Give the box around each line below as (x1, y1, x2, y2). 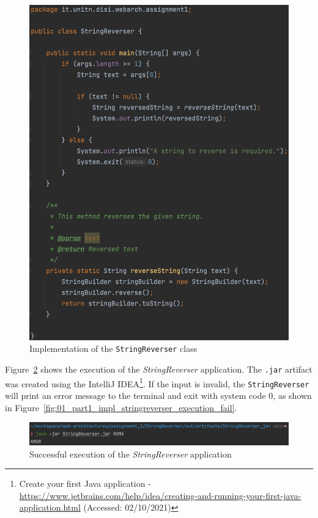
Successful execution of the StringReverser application (29, 447, 232, 460)
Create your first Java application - (19, 477, 151, 490)
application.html (19, 501, 81, 514)
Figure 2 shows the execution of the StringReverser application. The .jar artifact (5, 363, 312, 376)
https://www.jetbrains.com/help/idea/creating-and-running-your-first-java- (19, 489, 301, 502)
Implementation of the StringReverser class (29, 342, 198, 355)
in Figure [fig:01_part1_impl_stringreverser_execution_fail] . (5, 401, 237, 414)
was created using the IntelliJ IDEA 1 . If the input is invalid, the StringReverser (5, 375, 309, 390)
